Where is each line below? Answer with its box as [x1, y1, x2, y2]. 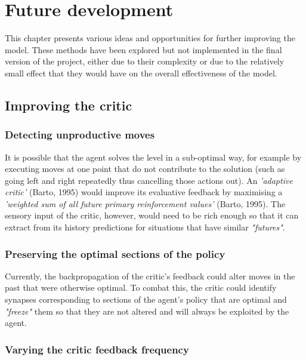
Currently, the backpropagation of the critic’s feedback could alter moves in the [5, 269, 295, 282]
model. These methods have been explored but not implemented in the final [5, 43, 282, 56]
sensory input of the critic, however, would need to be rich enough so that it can [5, 209, 299, 221]
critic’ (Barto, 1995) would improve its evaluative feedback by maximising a [5, 186, 283, 198]
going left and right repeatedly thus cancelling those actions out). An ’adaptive [5, 174, 293, 186]
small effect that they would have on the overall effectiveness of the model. [5, 66, 277, 79]
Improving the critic [5, 96, 132, 114]
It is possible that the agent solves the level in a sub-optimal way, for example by [5, 150, 302, 163]
